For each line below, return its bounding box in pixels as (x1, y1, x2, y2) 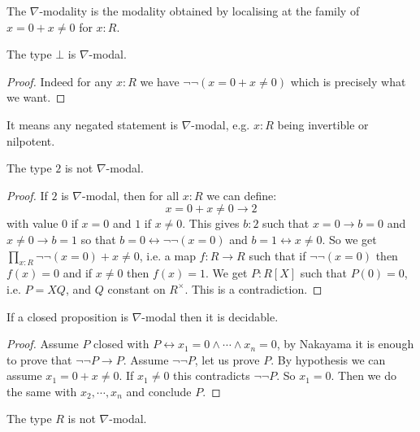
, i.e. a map (139, 247, 196, 264)
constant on (107, 280, 166, 297)
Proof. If (6, 186, 48, 203)
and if (63, 264, 93, 281)
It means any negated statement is (6, 116, 178, 133)
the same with (6, 382, 77, 399)
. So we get (322, 230, 377, 247)
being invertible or (277, 116, 369, 133)
